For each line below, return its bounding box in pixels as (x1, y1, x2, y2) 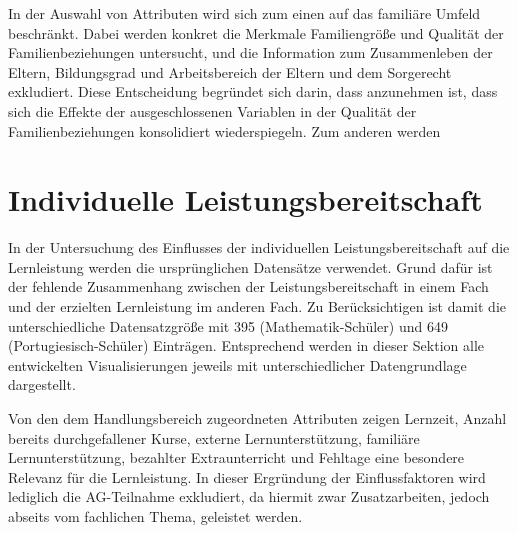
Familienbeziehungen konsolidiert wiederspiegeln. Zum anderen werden (8, 120, 441, 141)
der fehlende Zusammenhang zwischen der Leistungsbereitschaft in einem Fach (8, 276, 489, 297)
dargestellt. (8, 374, 76, 395)
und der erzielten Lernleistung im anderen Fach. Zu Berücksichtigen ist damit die (8, 296, 507, 317)
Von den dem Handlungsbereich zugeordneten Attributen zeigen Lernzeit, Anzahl (8, 408, 507, 429)
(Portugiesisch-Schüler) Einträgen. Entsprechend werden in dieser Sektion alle (8, 335, 484, 356)
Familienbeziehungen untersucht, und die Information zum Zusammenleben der (8, 42, 493, 63)
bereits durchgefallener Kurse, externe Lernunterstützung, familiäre (8, 427, 420, 448)
